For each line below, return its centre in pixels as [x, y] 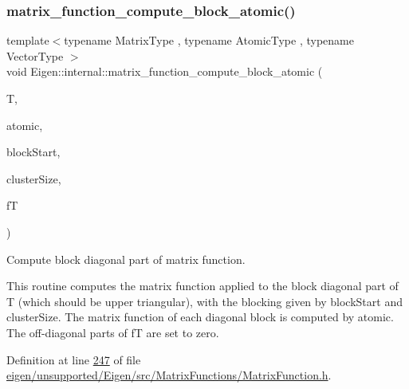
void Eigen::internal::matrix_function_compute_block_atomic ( [165, 71]
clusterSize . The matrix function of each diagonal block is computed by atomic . [200, 317]
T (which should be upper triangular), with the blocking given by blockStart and [204, 301]
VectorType [35, 55]
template [28, 40]
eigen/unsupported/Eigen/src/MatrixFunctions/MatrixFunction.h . [169, 375]
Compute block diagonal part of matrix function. [126, 259]
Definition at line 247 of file [74, 359]
